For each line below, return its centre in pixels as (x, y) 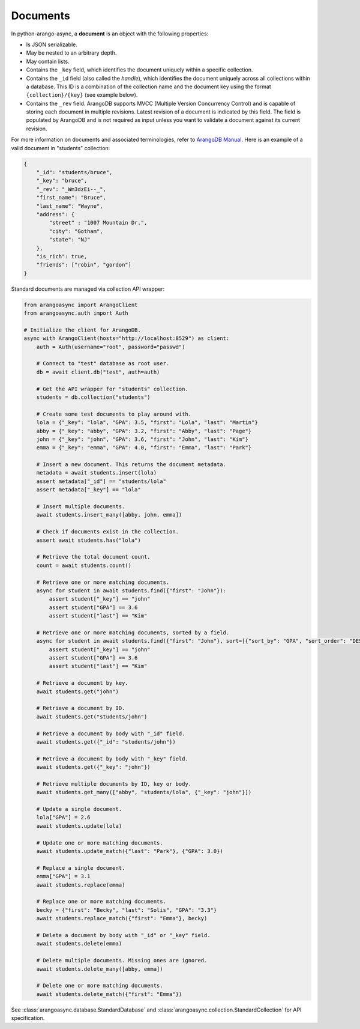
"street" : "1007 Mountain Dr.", (98, 223)
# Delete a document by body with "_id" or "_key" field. (123, 935)
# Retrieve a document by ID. (81, 708)
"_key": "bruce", (62, 181)
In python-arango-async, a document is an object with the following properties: (110, 34)
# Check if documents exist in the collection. (108, 532)
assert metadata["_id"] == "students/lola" (101, 481)
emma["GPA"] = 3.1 (63, 876)
